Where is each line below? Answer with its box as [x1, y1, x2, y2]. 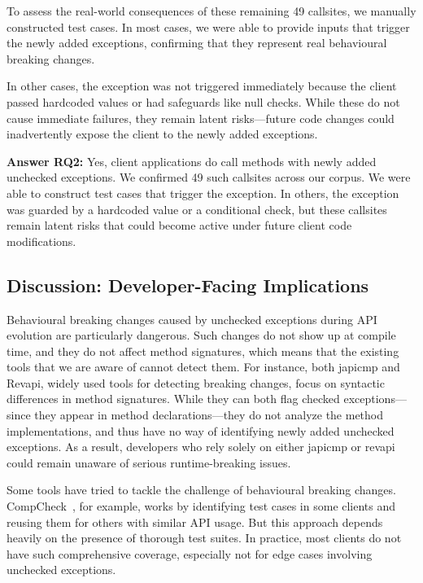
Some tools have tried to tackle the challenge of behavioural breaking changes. [7, 481, 396, 498]
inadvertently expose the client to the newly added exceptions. [7, 125, 318, 142]
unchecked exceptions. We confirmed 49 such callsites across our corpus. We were [7, 169, 411, 186]
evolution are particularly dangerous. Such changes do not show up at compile [7, 327, 396, 344]
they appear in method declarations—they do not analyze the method [34, 406, 384, 423]
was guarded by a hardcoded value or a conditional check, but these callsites [7, 200, 387, 217]
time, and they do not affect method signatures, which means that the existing [7, 342, 399, 359]
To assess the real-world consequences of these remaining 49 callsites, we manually [7, 2, 416, 19]
